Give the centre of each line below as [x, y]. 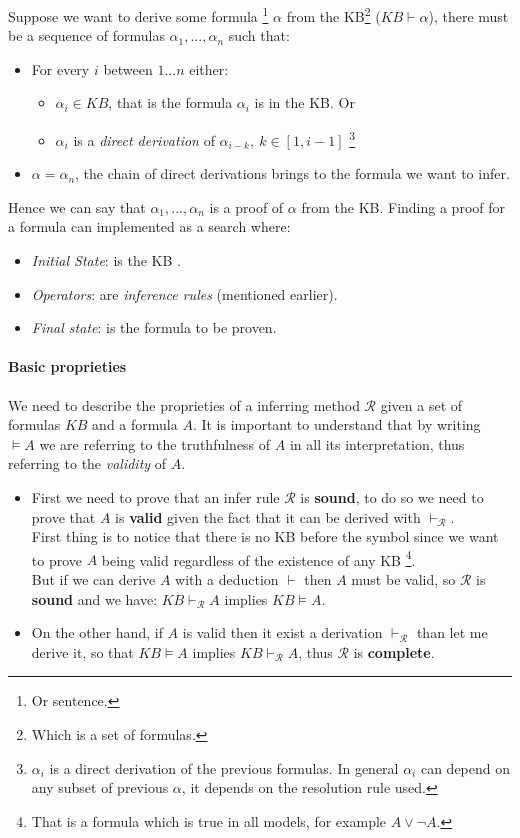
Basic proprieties [67, 366]
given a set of [421, 404]
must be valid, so [403, 579]
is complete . [394, 651]
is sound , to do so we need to [392, 497]
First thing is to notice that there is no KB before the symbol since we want [265, 536]
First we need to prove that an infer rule [155, 497]
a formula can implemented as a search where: [149, 226]
